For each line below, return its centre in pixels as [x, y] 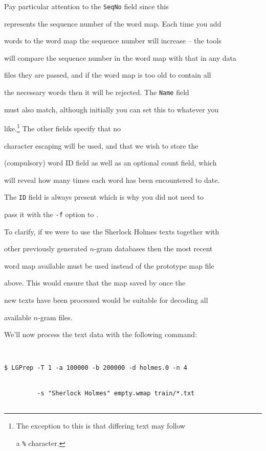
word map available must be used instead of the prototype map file [109, 265]
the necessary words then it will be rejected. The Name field [97, 92]
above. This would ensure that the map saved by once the [95, 283]
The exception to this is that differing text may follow [101, 426]
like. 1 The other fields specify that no [63, 127]
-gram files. [55, 317]
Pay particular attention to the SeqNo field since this [86, 6]
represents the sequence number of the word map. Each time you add [113, 23]
